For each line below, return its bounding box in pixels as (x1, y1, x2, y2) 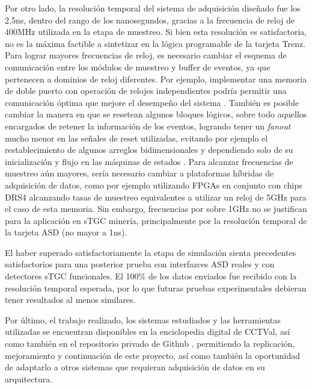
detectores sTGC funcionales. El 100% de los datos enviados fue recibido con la (5, 270, 297, 282)
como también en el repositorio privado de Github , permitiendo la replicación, (5, 337, 295, 350)
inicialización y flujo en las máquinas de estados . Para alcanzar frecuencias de (5, 155, 293, 167)
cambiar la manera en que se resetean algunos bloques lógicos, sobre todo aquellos (5, 108, 307, 120)
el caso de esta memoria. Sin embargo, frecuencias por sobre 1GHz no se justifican (5, 202, 307, 215)
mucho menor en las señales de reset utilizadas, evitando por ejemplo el (5, 131, 268, 144)
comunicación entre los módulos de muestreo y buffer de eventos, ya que (5, 60, 271, 73)
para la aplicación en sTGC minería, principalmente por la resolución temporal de (5, 214, 307, 226)
